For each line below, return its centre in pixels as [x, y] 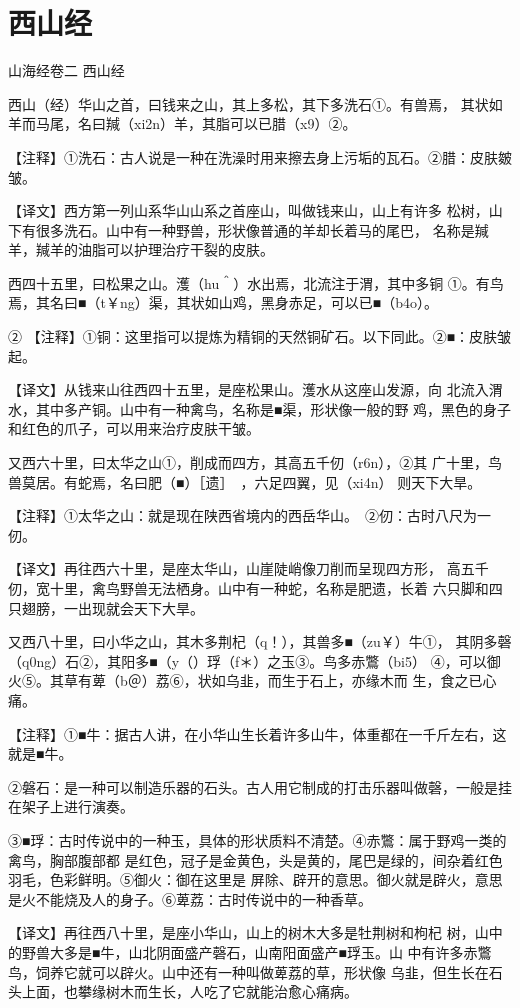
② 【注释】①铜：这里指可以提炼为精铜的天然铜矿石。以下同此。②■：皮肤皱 [260, 336]
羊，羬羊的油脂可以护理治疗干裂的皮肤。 [141, 249]
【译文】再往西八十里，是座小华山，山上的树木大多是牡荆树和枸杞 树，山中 [255, 932]
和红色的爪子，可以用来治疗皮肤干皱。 [134, 428]
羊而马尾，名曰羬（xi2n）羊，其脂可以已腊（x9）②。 [182, 123]
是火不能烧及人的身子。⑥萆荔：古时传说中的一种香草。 [190, 898]
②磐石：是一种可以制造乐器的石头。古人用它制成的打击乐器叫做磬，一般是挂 [260, 786]
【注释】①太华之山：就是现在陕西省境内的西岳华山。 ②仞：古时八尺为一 [249, 515]
